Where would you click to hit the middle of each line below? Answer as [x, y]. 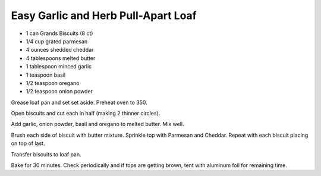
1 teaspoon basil [45, 75]
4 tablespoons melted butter [61, 58]
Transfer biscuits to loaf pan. [46, 154]
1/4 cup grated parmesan [57, 41]
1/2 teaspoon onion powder [59, 92]
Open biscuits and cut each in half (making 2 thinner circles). [86, 114]
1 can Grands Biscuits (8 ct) [59, 33]
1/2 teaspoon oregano [53, 83]
